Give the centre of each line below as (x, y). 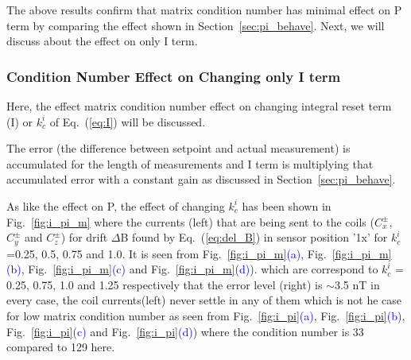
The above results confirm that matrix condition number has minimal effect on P (204, 10)
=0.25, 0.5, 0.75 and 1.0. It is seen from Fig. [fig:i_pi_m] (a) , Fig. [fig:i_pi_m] (199, 253)
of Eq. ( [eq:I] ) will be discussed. (128, 121)
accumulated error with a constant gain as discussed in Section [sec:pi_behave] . (201, 179)
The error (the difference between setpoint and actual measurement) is (178, 148)
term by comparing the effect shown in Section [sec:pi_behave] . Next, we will (196, 25)
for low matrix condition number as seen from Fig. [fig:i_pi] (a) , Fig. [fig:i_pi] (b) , (206, 315)
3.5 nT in (357, 284)
